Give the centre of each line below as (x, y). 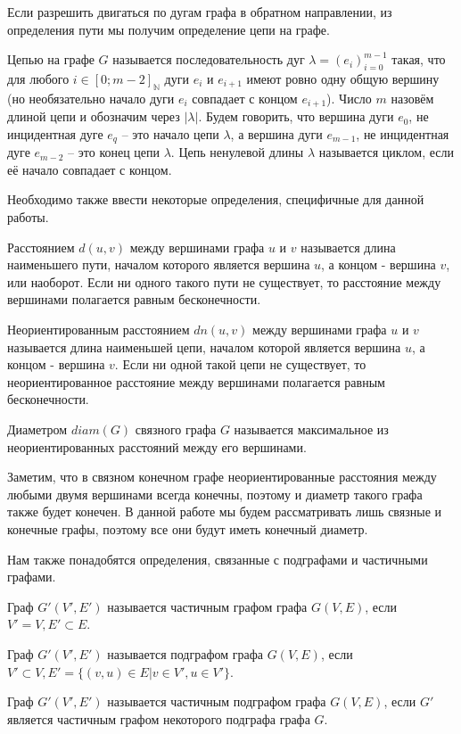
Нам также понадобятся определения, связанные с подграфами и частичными (218, 559)
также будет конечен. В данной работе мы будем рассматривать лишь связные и (225, 511)
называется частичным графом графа (207, 606)
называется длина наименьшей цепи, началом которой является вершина (204, 346)
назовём (412, 98)
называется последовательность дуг (209, 59)
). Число (349, 98)
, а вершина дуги (276, 133)
